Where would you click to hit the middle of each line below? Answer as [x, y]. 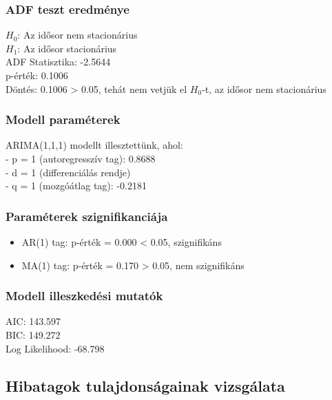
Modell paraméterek [63, 119]
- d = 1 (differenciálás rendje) [68, 172]
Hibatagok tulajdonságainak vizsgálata [145, 385]
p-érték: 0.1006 [37, 75]
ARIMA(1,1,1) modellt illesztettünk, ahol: [94, 145]
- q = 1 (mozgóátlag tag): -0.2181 [76, 186]
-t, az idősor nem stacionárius [264, 88]
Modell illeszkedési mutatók [84, 296]
